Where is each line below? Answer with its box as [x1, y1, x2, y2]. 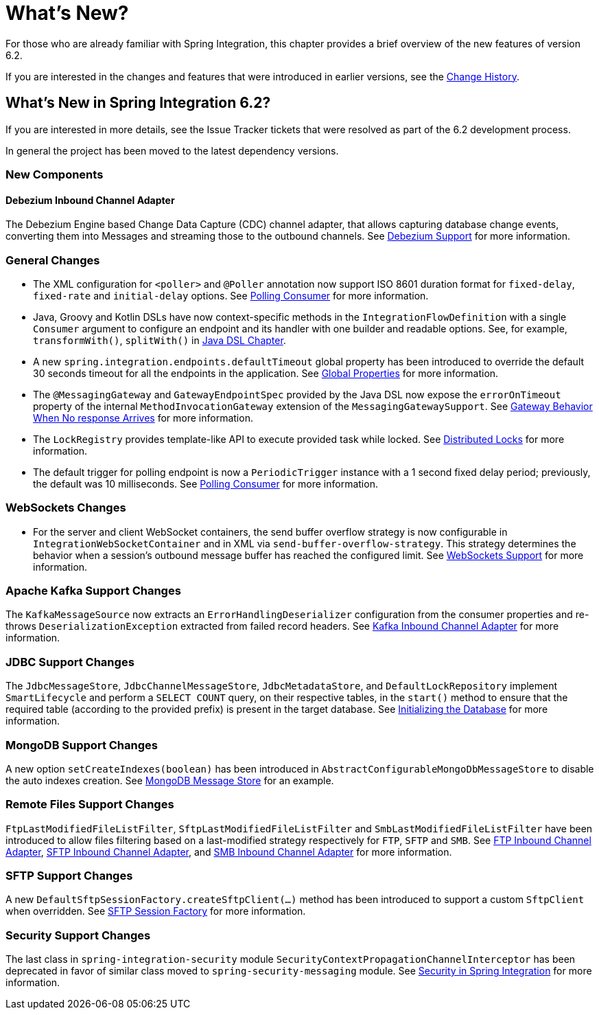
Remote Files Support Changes [5, 797, 174, 812]
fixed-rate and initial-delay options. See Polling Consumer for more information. [33, 289, 429, 301]
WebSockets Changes [5, 501, 126, 515]
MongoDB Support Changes [5, 738, 158, 752]
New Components [5, 167, 104, 181]
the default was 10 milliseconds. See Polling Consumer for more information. [33, 477, 378, 490]
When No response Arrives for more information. [33, 411, 253, 424]
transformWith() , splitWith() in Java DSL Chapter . [33, 334, 286, 346]
